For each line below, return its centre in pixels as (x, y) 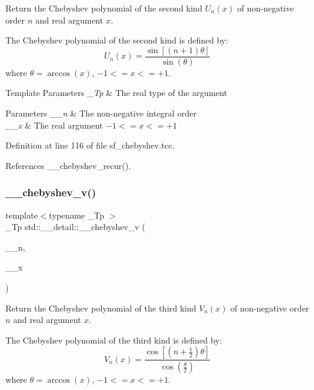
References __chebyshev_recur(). (68, 165)
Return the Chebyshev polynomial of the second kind (104, 8)
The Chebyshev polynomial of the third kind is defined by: (114, 340)
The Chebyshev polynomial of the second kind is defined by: (117, 40)
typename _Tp (77, 215)
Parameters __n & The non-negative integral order (101, 113)
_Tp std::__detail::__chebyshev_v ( (75, 227)
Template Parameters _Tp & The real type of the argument (116, 93)
